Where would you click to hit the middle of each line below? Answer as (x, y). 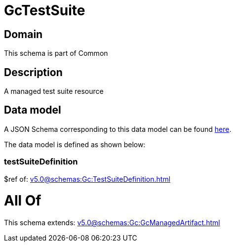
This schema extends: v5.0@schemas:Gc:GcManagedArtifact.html (112, 223)
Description (33, 72)
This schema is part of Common (56, 53)
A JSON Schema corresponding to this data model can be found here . (118, 129)
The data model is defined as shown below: (75, 144)
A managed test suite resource (54, 91)
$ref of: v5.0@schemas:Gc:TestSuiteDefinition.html (87, 179)
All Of (23, 201)
